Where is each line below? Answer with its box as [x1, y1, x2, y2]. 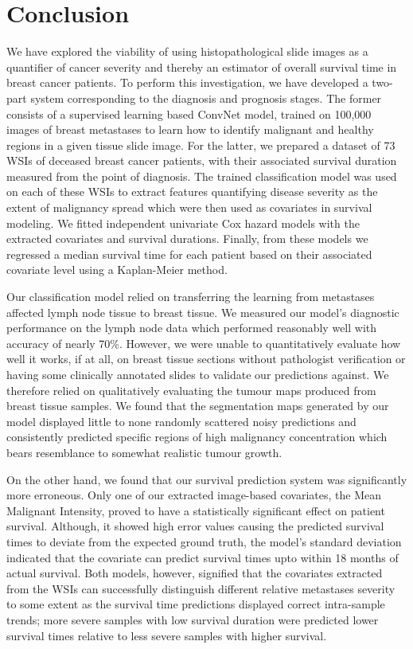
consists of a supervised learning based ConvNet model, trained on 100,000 [6, 105, 372, 122]
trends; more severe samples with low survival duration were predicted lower [6, 611, 379, 627]
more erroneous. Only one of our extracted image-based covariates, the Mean [6, 487, 381, 503]
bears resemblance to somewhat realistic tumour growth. [6, 444, 282, 460]
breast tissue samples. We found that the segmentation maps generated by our [6, 397, 389, 414]
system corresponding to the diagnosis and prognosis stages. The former [30, 89, 382, 106]
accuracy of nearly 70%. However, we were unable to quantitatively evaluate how [6, 334, 401, 351]
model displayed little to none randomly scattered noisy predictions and [6, 412, 357, 429]
